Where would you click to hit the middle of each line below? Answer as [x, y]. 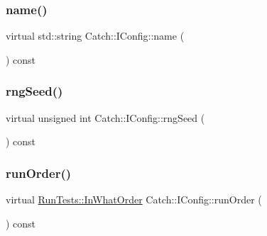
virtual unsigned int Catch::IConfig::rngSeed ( [105, 117]
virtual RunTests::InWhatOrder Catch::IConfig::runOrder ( [134, 200]
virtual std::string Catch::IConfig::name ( [95, 36]
